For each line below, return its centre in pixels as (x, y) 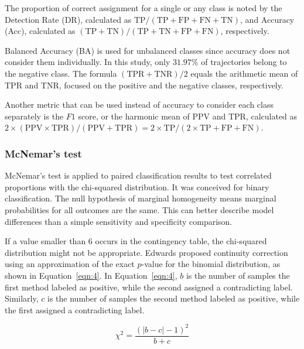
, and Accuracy (267, 19)
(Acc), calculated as (40, 31)
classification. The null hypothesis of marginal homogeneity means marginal (141, 198)
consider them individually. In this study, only (88, 62)
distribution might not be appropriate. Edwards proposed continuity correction (146, 252)
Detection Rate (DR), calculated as (68, 19)
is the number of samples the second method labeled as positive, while (174, 298)
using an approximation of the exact (70, 264)
